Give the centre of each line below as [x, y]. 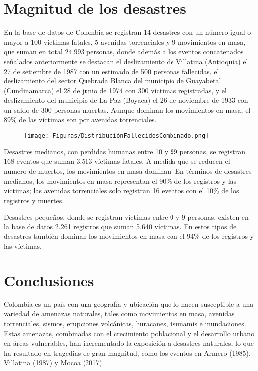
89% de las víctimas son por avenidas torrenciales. [80, 119]
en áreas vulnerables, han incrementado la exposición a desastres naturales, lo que [129, 343]
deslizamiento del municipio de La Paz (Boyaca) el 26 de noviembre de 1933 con [126, 100]
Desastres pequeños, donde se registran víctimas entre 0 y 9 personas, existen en [126, 217]
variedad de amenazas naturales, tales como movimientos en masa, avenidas [119, 314]
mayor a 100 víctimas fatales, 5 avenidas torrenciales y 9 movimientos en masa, [125, 41]
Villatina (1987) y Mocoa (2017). [54, 362]
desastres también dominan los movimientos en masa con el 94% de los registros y [129, 236]
